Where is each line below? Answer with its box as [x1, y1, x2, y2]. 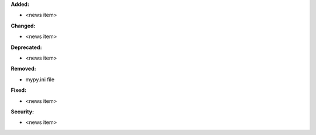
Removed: [11, 65, 36, 72]
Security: [11, 108, 35, 115]
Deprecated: [11, 44, 42, 51]
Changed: [11, 22, 36, 29]
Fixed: [11, 86, 26, 94]
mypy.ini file [25, 76, 55, 83]
